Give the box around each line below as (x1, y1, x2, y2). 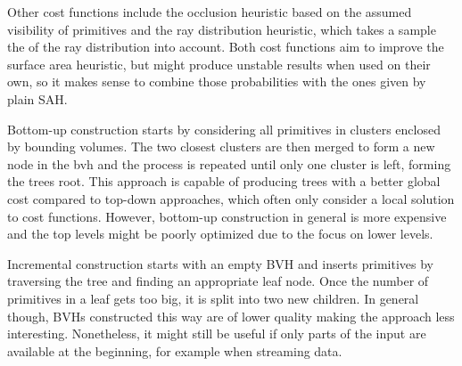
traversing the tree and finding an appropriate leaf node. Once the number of (7, 272, 429, 290)
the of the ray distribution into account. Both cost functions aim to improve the (7, 37, 444, 56)
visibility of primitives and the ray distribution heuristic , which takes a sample (7, 20, 436, 38)
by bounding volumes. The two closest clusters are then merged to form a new (7, 137, 435, 156)
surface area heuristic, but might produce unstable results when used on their (7, 54, 431, 73)
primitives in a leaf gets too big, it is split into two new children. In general (7, 289, 419, 307)
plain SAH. (7, 89, 68, 108)
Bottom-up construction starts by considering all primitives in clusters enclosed (7, 119, 441, 138)
